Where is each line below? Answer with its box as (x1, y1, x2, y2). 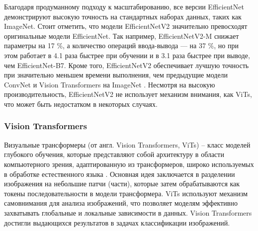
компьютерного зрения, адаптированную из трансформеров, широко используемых (4, 158, 254, 169)
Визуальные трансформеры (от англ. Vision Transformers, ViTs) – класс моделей (4, 139, 251, 150)
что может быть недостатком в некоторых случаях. (4, 98, 158, 109)
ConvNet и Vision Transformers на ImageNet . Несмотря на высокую (4, 79, 215, 89)
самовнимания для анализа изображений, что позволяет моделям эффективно (4, 198, 238, 208)
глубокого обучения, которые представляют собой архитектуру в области (4, 149, 224, 159)
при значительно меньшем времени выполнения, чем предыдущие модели (4, 70, 228, 80)
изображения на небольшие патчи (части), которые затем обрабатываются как (4, 178, 240, 189)
